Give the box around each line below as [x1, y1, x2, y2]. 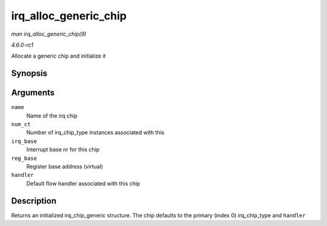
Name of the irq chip [26, 112, 78, 119]
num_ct [11, 121, 31, 128]
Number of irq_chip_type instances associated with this [26, 129, 165, 136]
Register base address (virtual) [26, 162, 104, 170]
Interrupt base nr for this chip [26, 146, 100, 153]
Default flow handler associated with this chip [26, 179, 140, 187]
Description [11, 196, 57, 206]
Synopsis [11, 68, 48, 79]
